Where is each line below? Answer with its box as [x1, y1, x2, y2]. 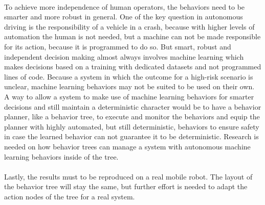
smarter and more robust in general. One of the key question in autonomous [4, 11, 243, 22]
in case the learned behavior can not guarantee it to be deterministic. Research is [4, 131, 259, 142]
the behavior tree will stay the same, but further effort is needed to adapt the [4, 181, 248, 192]
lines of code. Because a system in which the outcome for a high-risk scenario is [4, 71, 253, 82]
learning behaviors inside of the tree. [4, 151, 119, 162]
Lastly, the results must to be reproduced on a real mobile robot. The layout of [4, 171, 253, 182]
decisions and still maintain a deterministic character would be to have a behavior [4, 101, 261, 112]
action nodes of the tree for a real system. [4, 191, 135, 201]
